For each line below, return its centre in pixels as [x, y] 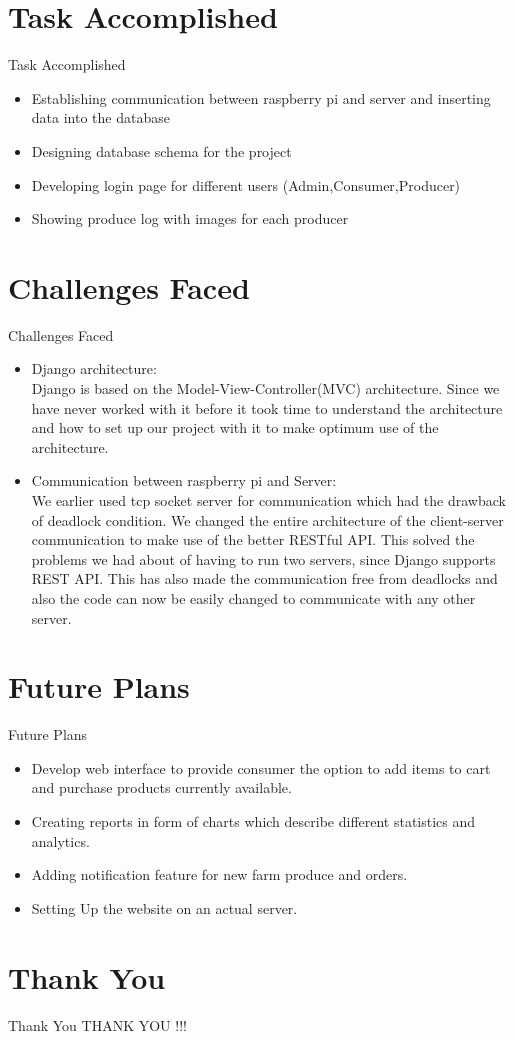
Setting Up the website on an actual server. [164, 907]
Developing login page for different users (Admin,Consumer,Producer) [246, 184]
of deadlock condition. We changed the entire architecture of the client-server [267, 519]
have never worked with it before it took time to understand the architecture [267, 407]
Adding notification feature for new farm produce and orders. [219, 874]
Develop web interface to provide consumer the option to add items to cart [261, 767]
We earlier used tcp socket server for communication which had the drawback [268, 499]
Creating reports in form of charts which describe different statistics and [253, 821]
